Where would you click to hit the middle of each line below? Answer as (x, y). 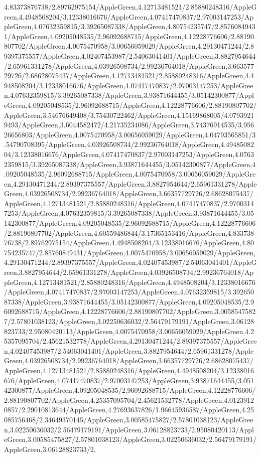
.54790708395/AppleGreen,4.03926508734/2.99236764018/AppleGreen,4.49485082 (129, 144)
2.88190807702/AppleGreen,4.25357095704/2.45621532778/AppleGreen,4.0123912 (129, 400)
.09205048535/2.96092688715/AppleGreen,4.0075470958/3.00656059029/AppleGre (130, 174)
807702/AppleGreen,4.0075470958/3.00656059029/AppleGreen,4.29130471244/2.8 (129, 46)
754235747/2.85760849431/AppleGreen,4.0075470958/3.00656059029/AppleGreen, (130, 252)
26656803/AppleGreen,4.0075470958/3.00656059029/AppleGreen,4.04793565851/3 (130, 134)
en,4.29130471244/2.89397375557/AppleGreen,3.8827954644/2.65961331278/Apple (130, 183)
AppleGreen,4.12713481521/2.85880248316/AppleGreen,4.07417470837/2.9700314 (129, 203)
